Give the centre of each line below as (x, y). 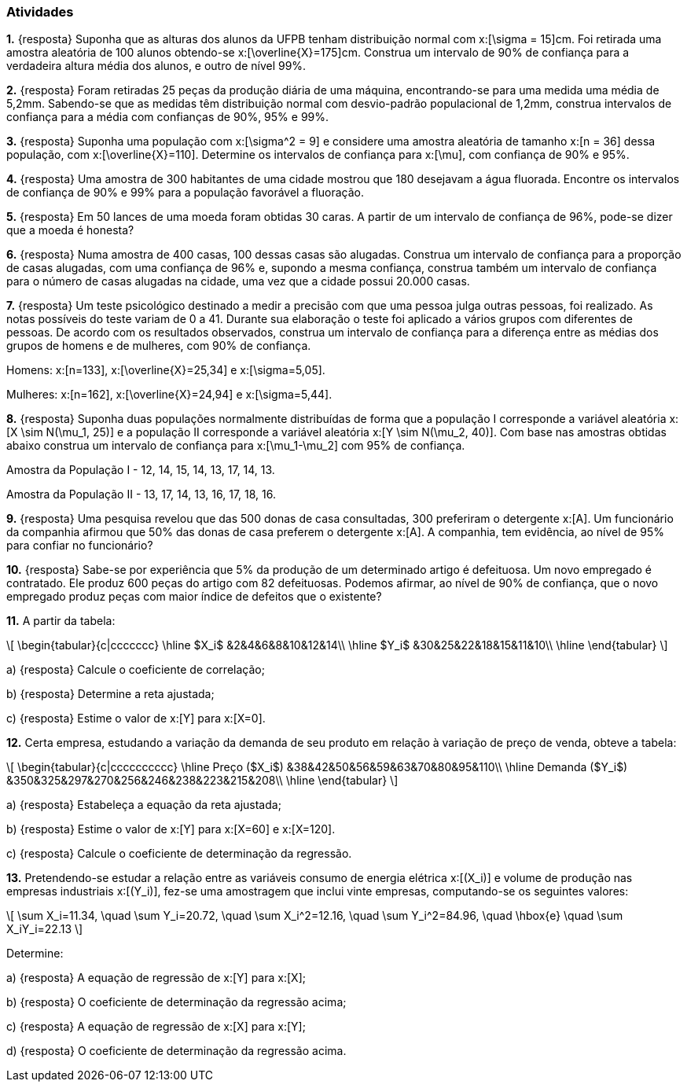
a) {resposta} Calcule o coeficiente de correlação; (136, 670)
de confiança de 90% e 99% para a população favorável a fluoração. (186, 193)
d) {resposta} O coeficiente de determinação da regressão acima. (176, 1051)
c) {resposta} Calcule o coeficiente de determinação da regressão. (179, 854)
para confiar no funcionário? (80, 546)
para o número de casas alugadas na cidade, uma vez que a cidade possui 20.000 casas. (238, 281)
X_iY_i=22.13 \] (45, 929)
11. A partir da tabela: (61, 621)
